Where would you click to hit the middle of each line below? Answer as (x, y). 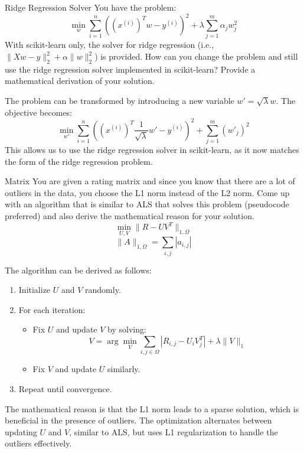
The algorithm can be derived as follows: (78, 270)
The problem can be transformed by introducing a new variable (120, 100)
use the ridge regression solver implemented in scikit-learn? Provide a (130, 69)
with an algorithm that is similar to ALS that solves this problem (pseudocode (147, 204)
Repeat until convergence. (65, 388)
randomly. (103, 290)
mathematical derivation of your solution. (80, 81)
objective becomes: (39, 112)
